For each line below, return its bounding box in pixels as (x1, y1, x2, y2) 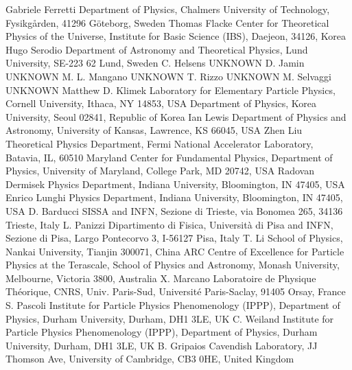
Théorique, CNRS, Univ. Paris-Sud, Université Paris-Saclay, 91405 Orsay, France (5, 284, 346, 299)
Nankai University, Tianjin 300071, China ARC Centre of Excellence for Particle (5, 244, 344, 258)
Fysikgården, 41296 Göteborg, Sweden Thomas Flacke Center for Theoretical (5, 15, 329, 30)
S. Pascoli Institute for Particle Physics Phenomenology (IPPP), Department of (5, 298, 340, 312)
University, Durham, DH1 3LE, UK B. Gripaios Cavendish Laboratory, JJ (5, 338, 318, 352)
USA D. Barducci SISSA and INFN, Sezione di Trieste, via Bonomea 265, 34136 (5, 203, 343, 218)
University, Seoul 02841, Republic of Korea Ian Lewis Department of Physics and (5, 109, 347, 124)
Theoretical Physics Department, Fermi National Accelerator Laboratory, (5, 136, 314, 150)
